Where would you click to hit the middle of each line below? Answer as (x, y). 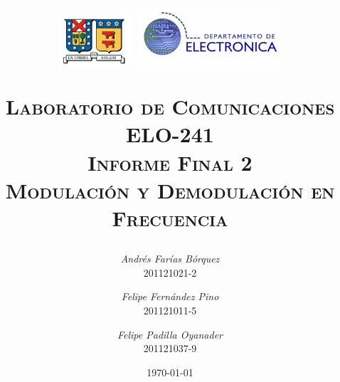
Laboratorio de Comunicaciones (170, 106)
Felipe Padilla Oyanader (170, 334)
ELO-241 (170, 134)
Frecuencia (170, 217)
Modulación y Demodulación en (170, 190)
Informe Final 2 (170, 162)
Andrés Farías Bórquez (170, 259)
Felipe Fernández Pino (170, 296)
